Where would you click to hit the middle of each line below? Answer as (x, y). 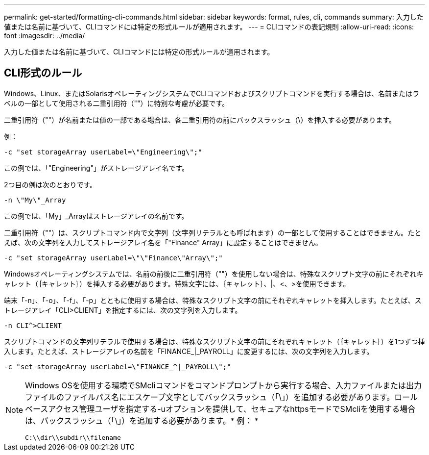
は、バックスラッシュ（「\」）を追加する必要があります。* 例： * (142, 420)
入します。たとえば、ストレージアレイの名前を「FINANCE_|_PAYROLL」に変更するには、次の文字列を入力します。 (189, 351)
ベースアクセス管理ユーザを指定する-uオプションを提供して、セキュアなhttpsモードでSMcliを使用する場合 (220, 409)
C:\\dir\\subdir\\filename (73, 437)
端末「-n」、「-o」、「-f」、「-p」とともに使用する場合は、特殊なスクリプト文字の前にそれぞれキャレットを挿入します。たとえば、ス (213, 300)
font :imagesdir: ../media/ (45, 36)
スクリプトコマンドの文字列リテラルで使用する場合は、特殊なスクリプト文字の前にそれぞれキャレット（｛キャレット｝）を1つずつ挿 (214, 341)
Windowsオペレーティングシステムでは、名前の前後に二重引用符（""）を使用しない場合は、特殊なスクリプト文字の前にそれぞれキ (214, 274)
